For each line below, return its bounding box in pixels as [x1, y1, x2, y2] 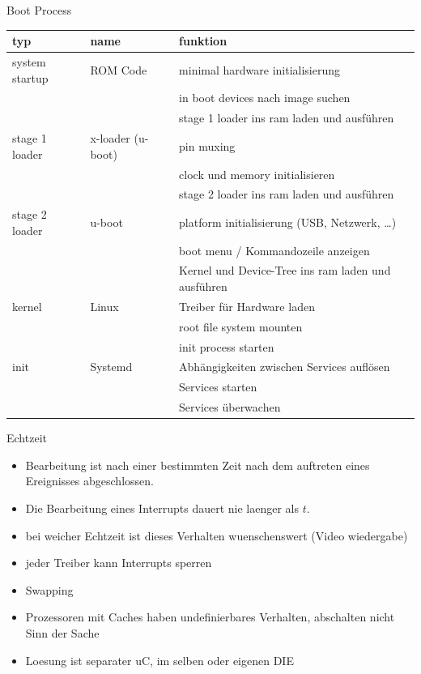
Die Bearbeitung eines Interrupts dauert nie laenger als [25, 500, 299, 516]
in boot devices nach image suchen [179, 89, 351, 106]
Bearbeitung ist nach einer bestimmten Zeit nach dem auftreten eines [25, 456, 370, 473]
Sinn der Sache [25, 624, 100, 641]
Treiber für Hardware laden [179, 297, 315, 314]
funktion [179, 32, 228, 49]
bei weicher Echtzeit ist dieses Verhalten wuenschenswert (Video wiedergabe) [25, 527, 408, 544]
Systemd [90, 358, 133, 375]
